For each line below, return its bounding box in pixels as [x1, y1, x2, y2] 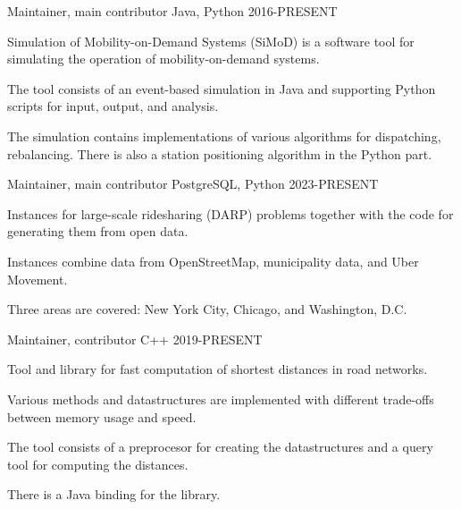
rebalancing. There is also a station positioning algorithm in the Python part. [7, 144, 432, 163]
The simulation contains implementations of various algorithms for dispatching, [7, 126, 441, 145]
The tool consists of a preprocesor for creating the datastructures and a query [7, 437, 433, 456]
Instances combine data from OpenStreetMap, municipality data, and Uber [7, 251, 419, 270]
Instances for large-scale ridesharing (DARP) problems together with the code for [7, 204, 454, 223]
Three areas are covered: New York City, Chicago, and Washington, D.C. [7, 300, 407, 318]
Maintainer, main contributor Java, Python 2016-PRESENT [7, 2, 338, 20]
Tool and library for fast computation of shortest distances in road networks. [7, 360, 428, 378]
